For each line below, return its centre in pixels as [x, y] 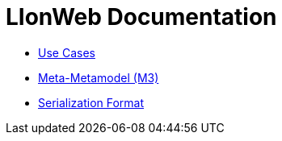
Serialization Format [91, 102]
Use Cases [67, 52]
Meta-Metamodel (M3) [99, 77]
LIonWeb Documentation [141, 17]
